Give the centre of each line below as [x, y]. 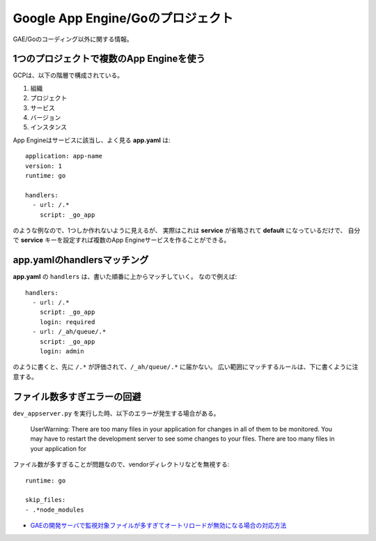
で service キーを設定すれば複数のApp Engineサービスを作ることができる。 [122, 240]
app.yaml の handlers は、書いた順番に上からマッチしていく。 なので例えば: [125, 277]
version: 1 [44, 166]
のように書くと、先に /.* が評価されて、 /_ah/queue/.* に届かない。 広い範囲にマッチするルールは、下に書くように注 [186, 367]
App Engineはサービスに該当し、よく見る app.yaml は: [92, 140]
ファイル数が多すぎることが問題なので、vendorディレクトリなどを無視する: [121, 464]
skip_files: [46, 500]
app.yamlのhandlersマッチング [81, 260]
